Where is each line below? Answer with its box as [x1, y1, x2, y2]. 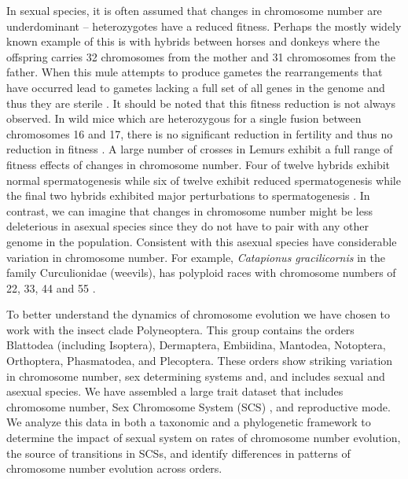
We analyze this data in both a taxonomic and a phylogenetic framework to [6, 414, 371, 430]
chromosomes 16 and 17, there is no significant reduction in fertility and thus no [6, 125, 393, 142]
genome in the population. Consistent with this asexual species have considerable [6, 233, 397, 249]
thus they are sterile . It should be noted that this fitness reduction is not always [6, 94, 396, 111]
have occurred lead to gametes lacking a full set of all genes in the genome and [6, 79, 385, 95]
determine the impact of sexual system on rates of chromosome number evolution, [6, 429, 401, 446]
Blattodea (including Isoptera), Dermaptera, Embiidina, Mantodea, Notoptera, [6, 337, 386, 353]
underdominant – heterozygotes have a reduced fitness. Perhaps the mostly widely [6, 17, 402, 34]
